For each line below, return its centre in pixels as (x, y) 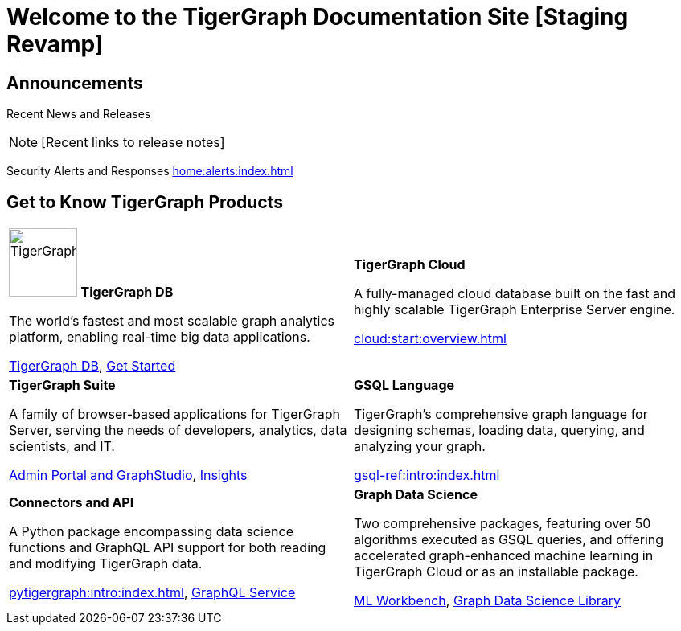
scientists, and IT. (62, 447)
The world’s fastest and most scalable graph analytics (172, 321)
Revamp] (55, 44)
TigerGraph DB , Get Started (92, 366)
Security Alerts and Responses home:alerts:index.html (150, 171)
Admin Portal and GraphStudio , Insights (128, 475)
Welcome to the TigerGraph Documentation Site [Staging (318, 17)
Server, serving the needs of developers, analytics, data (178, 430)
